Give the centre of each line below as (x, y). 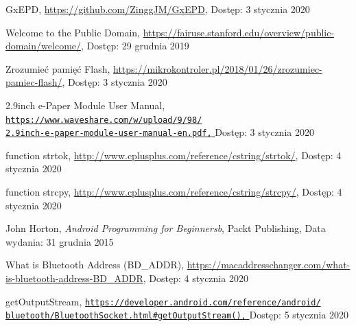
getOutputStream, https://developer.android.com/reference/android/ (163, 301)
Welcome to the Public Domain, (73, 32)
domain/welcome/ (44, 46)
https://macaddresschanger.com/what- (269, 265)
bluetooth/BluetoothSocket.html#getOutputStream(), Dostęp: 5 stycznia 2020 (177, 315)
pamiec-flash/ (34, 82)
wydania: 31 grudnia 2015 (60, 241)
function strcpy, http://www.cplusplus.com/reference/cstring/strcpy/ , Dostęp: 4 (174, 192)
